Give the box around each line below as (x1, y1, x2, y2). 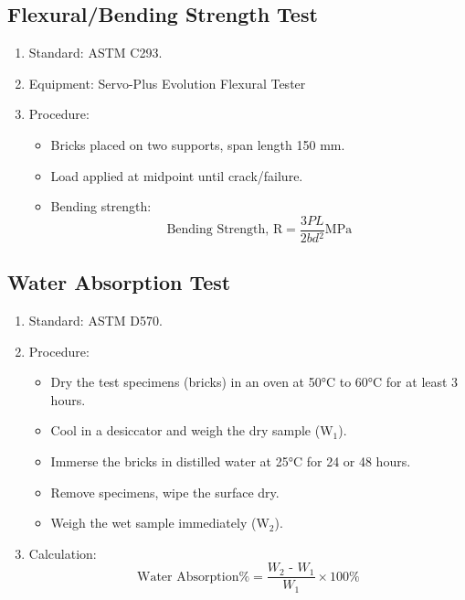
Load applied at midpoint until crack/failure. (50, 166, 303, 185)
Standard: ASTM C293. (28, 43, 163, 62)
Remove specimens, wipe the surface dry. (50, 482, 280, 501)
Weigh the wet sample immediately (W (50, 513, 269, 532)
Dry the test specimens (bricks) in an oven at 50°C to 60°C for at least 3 (50, 372, 459, 391)
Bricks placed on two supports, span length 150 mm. (50, 134, 345, 154)
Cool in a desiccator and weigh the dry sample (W (50, 421, 333, 440)
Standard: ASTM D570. (28, 311, 163, 330)
